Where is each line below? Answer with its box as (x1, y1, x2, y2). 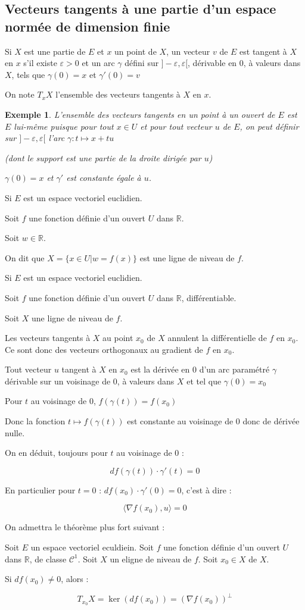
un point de (114, 45, 157, 57)
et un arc (82, 57, 115, 69)
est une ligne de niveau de (139, 251, 235, 264)
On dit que (5, 251, 45, 264)
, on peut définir (239, 120, 299, 132)
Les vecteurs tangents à (5, 331, 91, 344)
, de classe (29, 552, 67, 565)
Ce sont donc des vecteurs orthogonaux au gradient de (5, 343, 203, 355)
